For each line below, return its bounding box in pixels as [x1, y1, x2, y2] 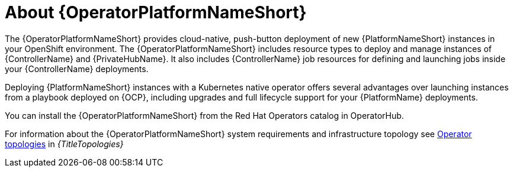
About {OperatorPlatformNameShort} [5, 2, 307, 22]
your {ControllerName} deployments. [5, 63, 149, 74]
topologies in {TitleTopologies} [5, 138, 124, 149]
